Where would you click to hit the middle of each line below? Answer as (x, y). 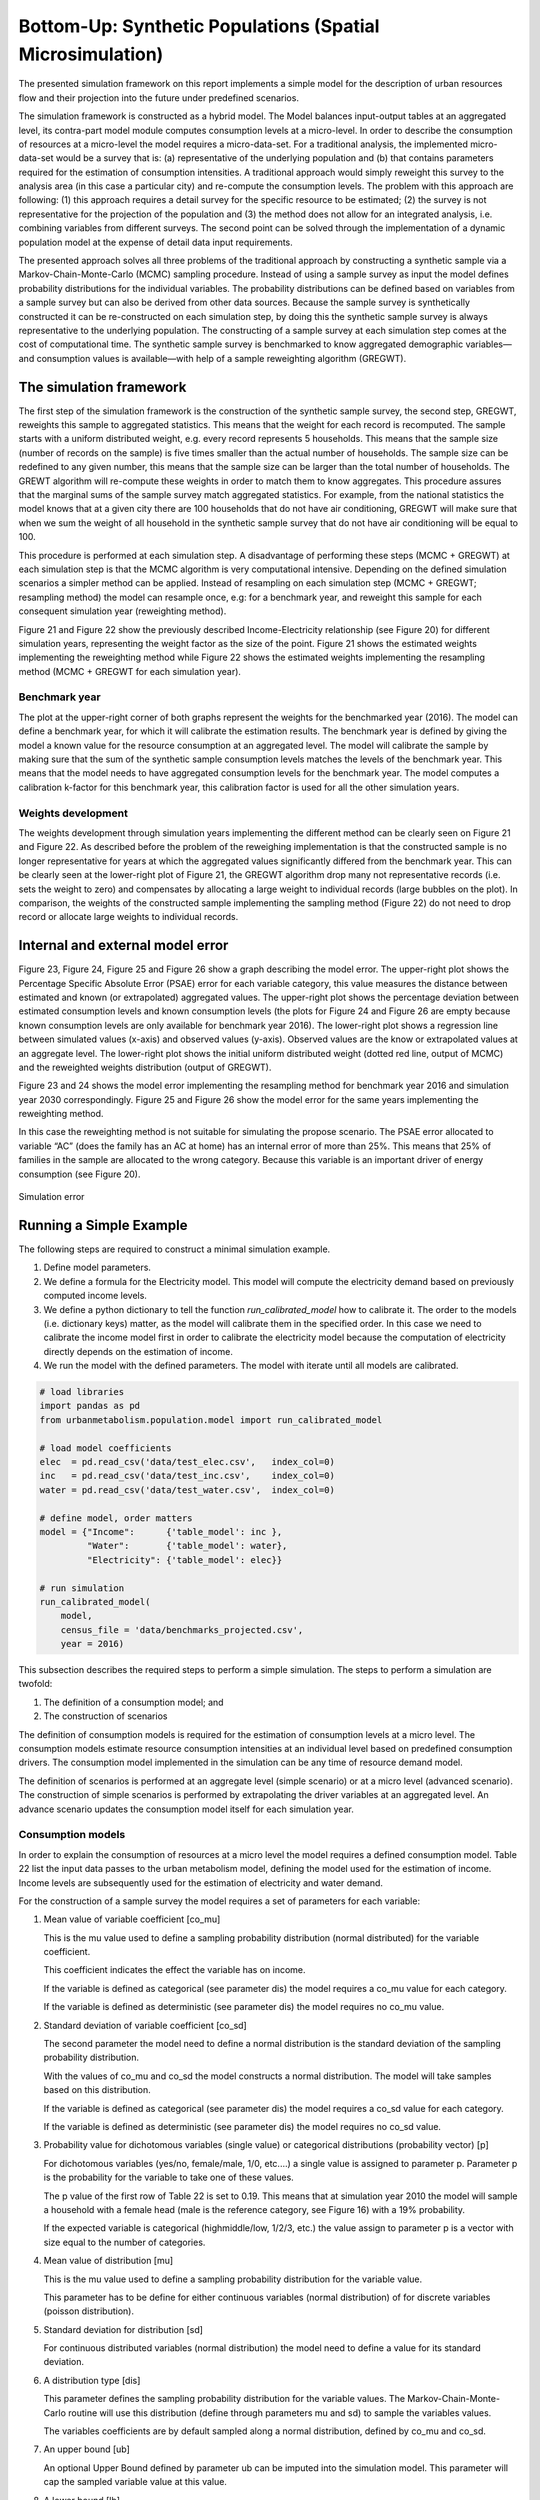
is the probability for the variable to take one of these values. (168, 2177)
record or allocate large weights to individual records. (128, 917)
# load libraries (82, 1392)
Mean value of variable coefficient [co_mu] (132, 1919)
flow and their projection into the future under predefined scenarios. (159, 97)
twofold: (35, 1684)
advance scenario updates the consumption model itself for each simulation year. (186, 1809)
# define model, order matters (116, 1518)
